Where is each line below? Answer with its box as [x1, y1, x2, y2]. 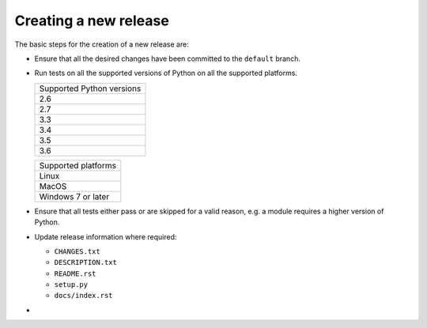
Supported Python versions [39, 83, 142, 94]
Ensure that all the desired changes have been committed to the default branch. [34, 54, 300, 63]
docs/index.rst [54, 291, 114, 300]
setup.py [54, 281, 89, 289]
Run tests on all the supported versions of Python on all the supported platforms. [34, 68, 298, 78]
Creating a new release [14, 12, 169, 29]
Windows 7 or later [39, 190, 110, 202]
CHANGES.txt [54, 247, 100, 256]
